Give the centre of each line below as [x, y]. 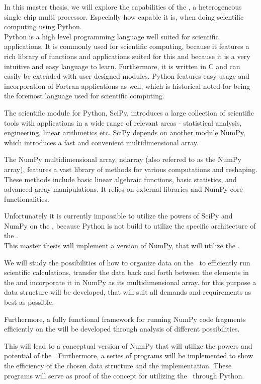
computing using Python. [43, 26]
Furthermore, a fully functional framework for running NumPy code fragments [125, 319]
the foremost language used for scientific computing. [84, 96]
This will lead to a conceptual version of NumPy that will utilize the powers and [128, 345]
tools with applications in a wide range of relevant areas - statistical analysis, [123, 122]
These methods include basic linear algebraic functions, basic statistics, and [120, 179]
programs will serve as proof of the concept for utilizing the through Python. [124, 375]
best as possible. [29, 302]
